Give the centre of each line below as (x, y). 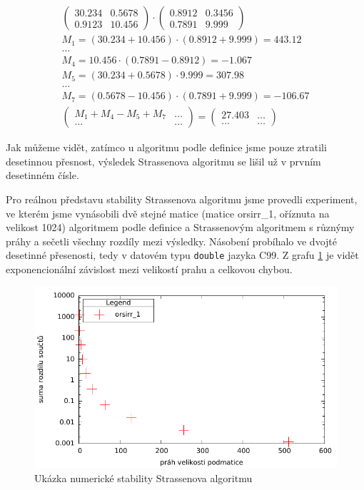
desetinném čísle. (42, 175)
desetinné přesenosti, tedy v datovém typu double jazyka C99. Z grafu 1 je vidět (182, 255)
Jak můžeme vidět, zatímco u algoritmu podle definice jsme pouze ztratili (166, 147)
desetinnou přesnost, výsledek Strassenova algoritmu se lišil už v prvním (163, 161)
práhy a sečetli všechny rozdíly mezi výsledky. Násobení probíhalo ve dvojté (171, 241)
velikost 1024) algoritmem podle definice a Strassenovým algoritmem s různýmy (180, 227)
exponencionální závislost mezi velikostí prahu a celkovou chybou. (149, 269)
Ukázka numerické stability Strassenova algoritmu (143, 478)
